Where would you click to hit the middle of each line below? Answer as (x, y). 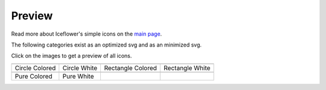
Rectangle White (187, 68)
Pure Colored (34, 76)
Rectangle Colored (130, 68)
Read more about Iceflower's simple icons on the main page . (87, 34)
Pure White (78, 76)
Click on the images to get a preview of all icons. (72, 56)
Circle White (80, 68)
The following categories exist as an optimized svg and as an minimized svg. (107, 45)
